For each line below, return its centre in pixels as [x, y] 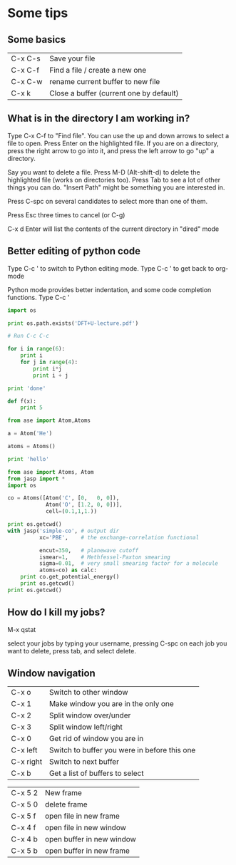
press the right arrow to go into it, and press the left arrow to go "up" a [111, 150]
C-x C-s [26, 58]
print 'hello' [29, 459]
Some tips [38, 13]
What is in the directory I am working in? [99, 119]
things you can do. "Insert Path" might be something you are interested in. [116, 187]
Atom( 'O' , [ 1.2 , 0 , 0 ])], [84, 505]
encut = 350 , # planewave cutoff [89, 550]
